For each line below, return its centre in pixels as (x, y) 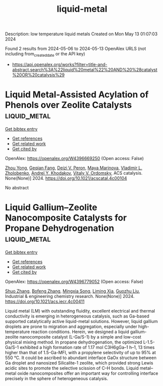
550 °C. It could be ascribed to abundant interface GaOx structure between (81, 358)
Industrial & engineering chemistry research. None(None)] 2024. (70, 296)
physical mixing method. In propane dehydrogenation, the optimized (74, 342)
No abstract (17, 187)
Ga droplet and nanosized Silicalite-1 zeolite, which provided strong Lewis (79, 363)
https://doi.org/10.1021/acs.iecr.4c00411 (45, 301)
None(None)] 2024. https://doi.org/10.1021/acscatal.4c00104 (66, 178)
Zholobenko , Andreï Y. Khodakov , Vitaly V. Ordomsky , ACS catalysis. (74, 173)
